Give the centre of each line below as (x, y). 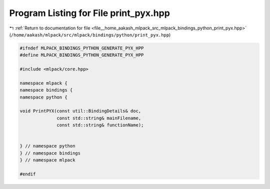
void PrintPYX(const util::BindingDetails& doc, (80, 111)
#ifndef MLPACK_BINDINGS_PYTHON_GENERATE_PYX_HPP (82, 48)
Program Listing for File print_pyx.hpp (89, 13)
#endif (28, 174)
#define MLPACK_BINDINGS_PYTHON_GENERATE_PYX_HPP (82, 55)
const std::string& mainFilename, (99, 118)
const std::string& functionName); (100, 125)
